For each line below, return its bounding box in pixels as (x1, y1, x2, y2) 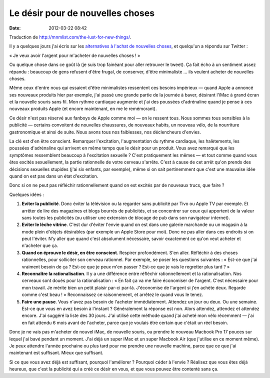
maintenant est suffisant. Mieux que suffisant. (9, 350, 103, 356)
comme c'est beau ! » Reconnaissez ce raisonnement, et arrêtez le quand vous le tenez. (21, 291, 203, 297)
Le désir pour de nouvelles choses (9, 7, 155, 18)
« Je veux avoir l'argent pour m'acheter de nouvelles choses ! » (9, 52, 140, 58)
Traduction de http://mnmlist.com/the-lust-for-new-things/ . (9, 34, 131, 40)
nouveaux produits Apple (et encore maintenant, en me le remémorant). (9, 105, 157, 112)
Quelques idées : (9, 191, 44, 197)
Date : (9, 25, 21, 31)
